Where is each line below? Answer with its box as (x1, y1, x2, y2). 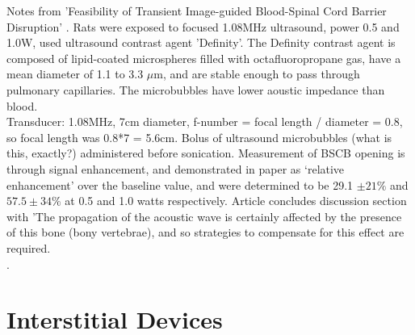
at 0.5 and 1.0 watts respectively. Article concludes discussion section (65, 192, 407, 209)
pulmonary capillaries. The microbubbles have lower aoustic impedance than (6, 81, 385, 98)
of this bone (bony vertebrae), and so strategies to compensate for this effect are (6, 224, 405, 241)
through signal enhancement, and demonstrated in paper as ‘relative (6, 160, 345, 177)
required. (6, 239, 51, 256)
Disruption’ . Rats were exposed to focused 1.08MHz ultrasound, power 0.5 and (6, 18, 400, 35)
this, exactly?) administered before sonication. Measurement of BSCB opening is (6, 144, 405, 161)
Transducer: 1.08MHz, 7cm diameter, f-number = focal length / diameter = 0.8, (6, 113, 403, 130)
